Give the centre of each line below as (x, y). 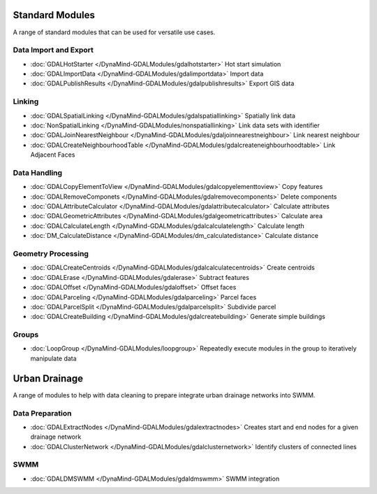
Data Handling (38, 173)
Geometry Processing (51, 254)
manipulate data (53, 358)
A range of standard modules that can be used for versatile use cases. (114, 32)
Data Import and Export (53, 50)
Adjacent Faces (53, 155)
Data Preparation (42, 413)
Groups (26, 334)
